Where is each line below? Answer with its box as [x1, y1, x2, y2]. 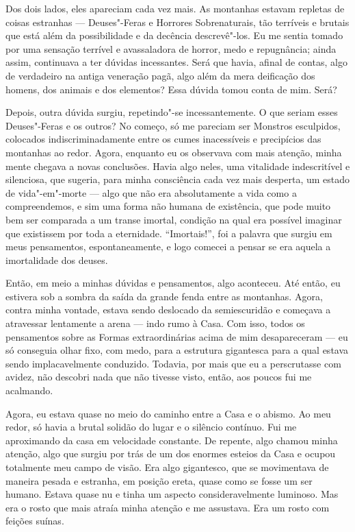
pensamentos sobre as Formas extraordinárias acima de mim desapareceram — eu [5, 329, 348, 343]
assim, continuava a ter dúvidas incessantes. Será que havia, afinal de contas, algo [5, 55, 347, 69]
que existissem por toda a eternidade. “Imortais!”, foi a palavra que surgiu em [5, 226, 332, 240]
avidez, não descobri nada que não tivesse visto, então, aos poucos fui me [5, 370, 312, 384]
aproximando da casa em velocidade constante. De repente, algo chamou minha [5, 433, 338, 447]
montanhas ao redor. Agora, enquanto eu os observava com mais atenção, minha [5, 145, 342, 159]
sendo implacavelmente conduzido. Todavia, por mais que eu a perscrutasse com [5, 356, 341, 370]
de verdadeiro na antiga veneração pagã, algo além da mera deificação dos [5, 68, 315, 82]
